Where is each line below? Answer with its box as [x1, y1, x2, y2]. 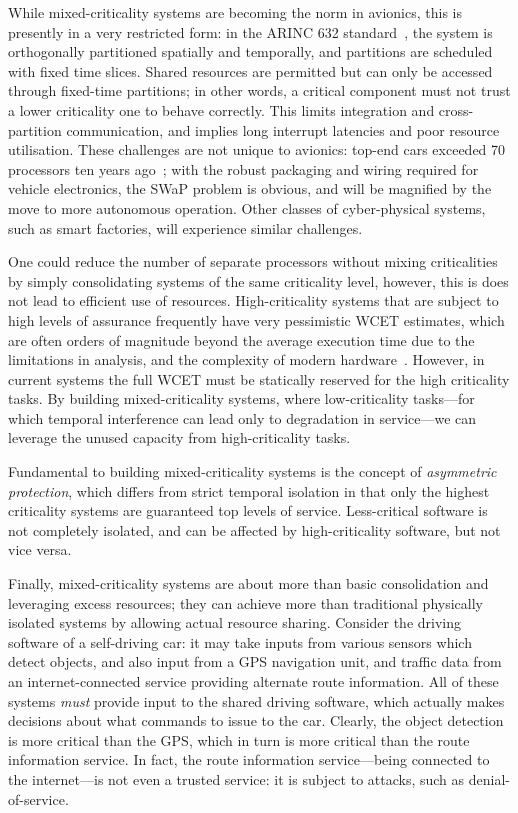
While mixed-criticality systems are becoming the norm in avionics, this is [8, 2, 462, 22]
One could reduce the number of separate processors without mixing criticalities [8, 251, 498, 272]
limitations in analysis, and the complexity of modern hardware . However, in [8, 349, 485, 370]
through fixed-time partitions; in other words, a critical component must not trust [8, 80, 511, 101]
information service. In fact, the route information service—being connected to [8, 749, 490, 770]
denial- [468, 768, 510, 789]
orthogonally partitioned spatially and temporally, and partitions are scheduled [8, 41, 493, 62]
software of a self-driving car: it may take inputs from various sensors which [8, 631, 472, 652]
